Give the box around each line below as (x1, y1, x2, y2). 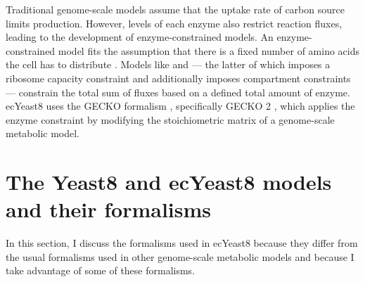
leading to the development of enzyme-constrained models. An (6, 30, 274, 44)
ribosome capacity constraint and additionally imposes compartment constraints (6, 70, 351, 85)
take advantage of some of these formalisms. (6, 263, 196, 278)
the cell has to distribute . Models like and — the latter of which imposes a (6, 57, 331, 72)
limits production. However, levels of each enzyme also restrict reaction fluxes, (6, 15, 342, 30)
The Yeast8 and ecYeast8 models (6, 167, 332, 196)
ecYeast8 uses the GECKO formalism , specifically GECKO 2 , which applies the (6, 98, 355, 113)
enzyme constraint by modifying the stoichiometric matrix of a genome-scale (6, 112, 335, 127)
